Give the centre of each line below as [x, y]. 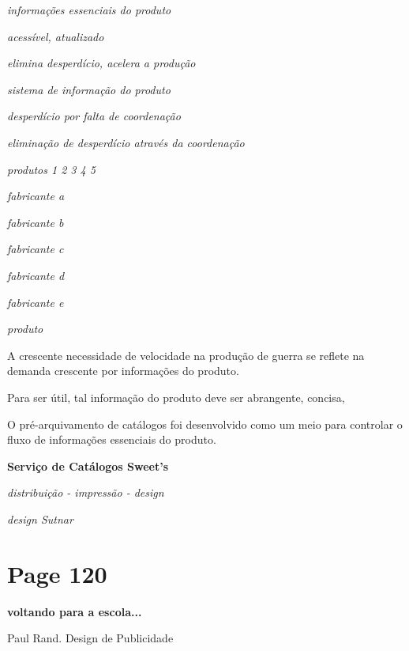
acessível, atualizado [56, 36]
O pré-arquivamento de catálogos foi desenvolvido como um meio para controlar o [205, 424]
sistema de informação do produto [89, 89]
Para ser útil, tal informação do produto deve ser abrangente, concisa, [176, 397]
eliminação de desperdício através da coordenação [126, 142]
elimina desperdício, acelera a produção [101, 63]
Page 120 [57, 573]
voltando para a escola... [75, 611]
